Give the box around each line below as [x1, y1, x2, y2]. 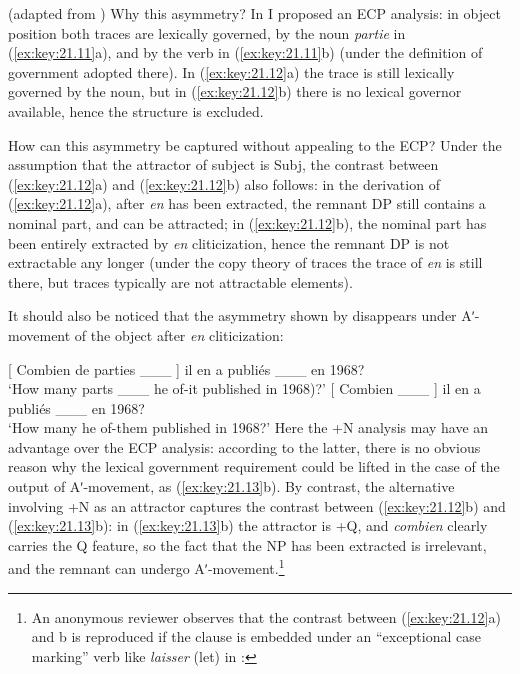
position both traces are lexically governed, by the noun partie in [8, 22, 406, 43]
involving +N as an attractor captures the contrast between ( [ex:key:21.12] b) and [8, 495, 506, 516]
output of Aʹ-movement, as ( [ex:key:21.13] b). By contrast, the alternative [8, 476, 455, 497]
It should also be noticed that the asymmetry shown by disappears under [8, 305, 457, 326]
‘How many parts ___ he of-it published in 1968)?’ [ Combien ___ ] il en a [8, 378, 481, 399]
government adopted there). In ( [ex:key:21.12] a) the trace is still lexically [8, 61, 455, 82]
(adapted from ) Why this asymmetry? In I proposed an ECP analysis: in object [8, 3, 501, 23]
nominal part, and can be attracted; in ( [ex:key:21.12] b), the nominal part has [8, 212, 487, 233]
